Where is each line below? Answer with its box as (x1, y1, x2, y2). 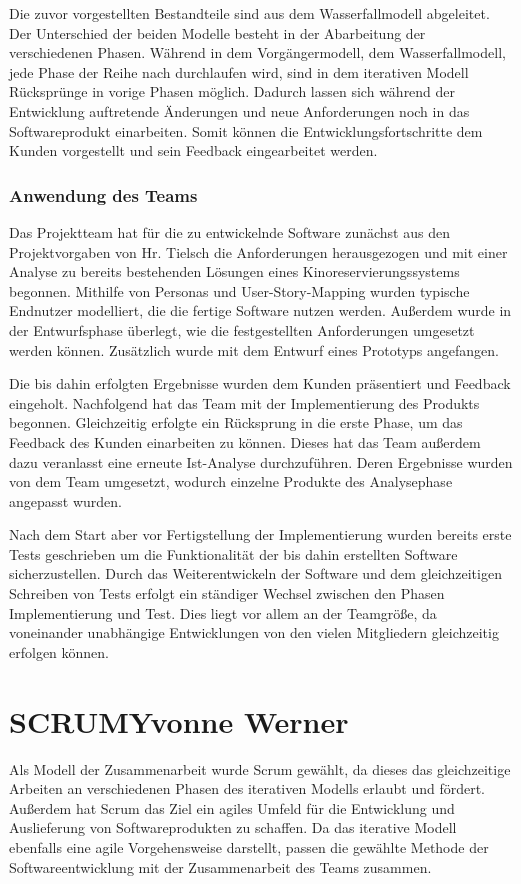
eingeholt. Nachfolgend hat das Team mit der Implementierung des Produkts (9, 392, 480, 413)
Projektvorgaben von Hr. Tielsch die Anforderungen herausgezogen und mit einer (9, 241, 508, 262)
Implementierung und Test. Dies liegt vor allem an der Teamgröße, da (9, 602, 437, 623)
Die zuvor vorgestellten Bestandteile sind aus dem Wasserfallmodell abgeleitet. (9, 3, 490, 23)
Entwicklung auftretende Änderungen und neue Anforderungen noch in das (9, 100, 470, 121)
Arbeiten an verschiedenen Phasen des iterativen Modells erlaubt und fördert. (9, 778, 485, 799)
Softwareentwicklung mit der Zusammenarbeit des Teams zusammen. (9, 856, 432, 877)
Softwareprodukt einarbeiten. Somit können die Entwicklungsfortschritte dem (9, 120, 483, 141)
